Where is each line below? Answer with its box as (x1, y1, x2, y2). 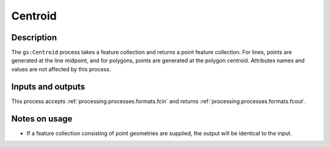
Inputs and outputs (11, 81, 86, 91)
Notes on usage (11, 113, 73, 124)
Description (11, 32, 57, 43)
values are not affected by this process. (11, 65, 111, 73)
